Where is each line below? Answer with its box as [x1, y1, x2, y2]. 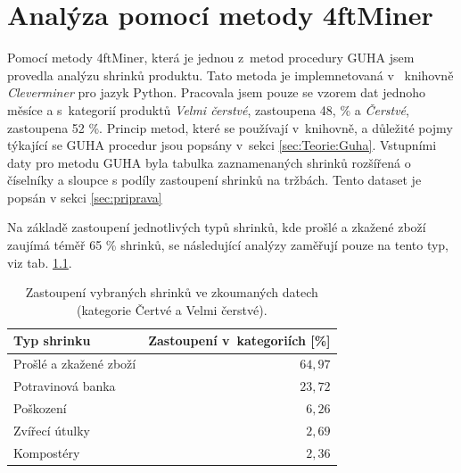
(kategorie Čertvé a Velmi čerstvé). [76, 300, 268, 319]
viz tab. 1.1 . [7, 253, 72, 271]
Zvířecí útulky [13, 420, 91, 439]
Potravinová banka [13, 377, 116, 395]
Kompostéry [13, 443, 80, 461]
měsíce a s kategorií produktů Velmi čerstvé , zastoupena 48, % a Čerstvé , [7, 100, 409, 119]
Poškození [13, 398, 67, 417]
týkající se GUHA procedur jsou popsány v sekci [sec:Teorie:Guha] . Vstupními [7, 136, 437, 154]
